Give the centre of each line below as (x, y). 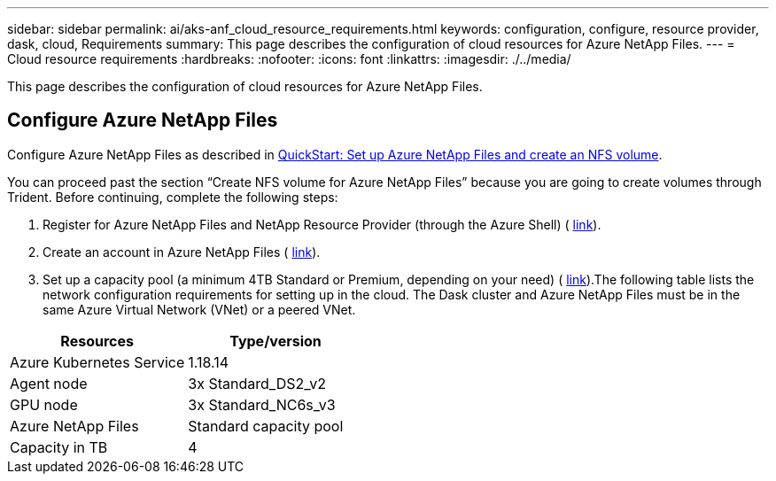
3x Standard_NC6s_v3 (262, 404)
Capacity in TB (59, 447)
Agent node (49, 383)
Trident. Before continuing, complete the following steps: (173, 197)
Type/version (275, 341)
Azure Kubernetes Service (97, 362)
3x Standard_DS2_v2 (257, 383)
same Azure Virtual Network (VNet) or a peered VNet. (199, 309)
